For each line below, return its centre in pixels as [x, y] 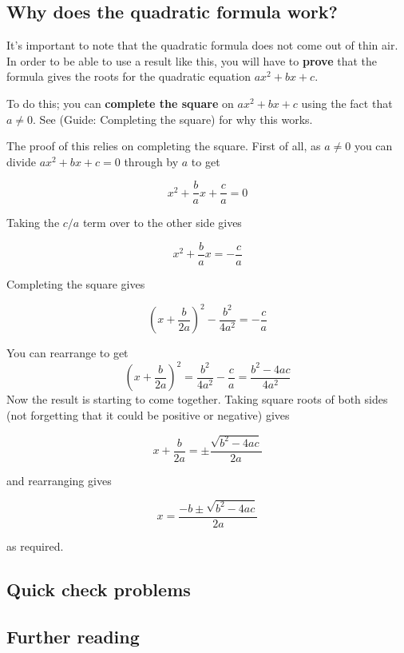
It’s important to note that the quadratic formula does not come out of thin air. [202, 45]
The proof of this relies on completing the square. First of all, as [164, 146]
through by [151, 161]
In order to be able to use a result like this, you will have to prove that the [192, 60]
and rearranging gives [59, 480]
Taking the [33, 223]
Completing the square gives [76, 284]
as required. [35, 545]
